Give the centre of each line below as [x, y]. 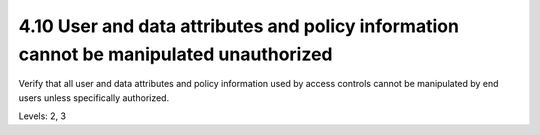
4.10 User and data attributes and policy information [239, 26]
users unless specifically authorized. [94, 97]
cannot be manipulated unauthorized [175, 54]
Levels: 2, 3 [42, 116]
